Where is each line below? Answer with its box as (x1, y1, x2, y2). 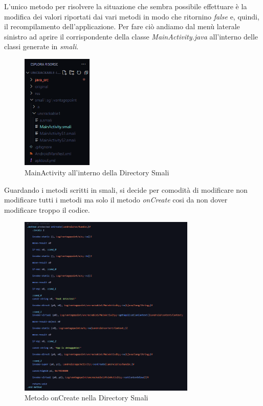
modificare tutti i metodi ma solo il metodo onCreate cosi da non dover (4, 194, 228, 205)
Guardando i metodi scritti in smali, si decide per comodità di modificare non (4, 184, 248, 195)
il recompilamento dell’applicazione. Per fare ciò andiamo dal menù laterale (4, 21, 240, 32)
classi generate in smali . (4, 41, 79, 52)
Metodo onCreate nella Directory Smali (25, 392, 148, 403)
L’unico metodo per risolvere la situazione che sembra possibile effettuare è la (4, 1, 247, 11)
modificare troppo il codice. (4, 204, 90, 215)
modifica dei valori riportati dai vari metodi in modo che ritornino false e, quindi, (4, 11, 259, 22)
